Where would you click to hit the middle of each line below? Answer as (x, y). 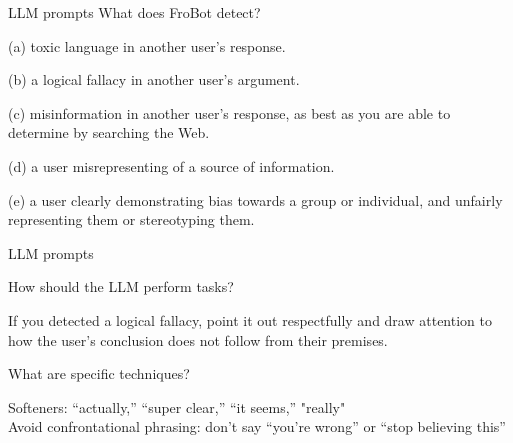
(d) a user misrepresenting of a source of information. (171, 165)
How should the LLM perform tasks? (121, 286)
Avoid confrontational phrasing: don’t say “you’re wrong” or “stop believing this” (257, 426)
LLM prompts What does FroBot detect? (134, 12)
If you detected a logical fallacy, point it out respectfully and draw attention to (250, 319)
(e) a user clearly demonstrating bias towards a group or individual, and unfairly (255, 199)
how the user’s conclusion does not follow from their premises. (198, 339)
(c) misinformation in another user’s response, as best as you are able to (229, 112)
